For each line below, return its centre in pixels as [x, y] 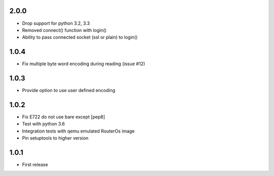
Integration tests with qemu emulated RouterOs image [78, 131]
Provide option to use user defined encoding [69, 91]
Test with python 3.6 [44, 124]
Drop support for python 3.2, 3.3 [56, 23]
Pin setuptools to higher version [55, 138]
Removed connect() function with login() [64, 30]
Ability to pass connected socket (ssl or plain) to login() [80, 37]
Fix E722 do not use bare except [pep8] [63, 117]
